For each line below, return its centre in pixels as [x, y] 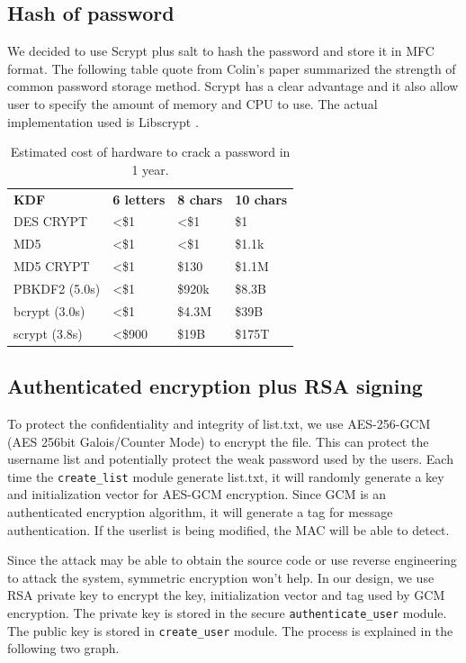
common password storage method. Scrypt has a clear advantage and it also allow [233, 86]
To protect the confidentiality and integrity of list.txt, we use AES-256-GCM [219, 423]
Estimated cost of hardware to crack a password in [150, 152]
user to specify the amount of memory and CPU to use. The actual [193, 103]
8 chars [200, 199]
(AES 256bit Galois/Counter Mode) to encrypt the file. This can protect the [218, 441]
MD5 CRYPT [52, 266]
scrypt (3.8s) [48, 333]
